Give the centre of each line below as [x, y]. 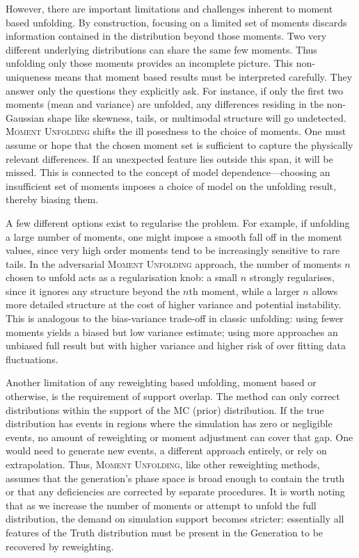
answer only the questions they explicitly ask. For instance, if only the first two [174, 90]
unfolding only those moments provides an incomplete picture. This [150, 63]
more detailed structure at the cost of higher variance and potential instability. [174, 304]
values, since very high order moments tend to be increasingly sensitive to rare [173, 250]
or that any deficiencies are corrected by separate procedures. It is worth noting [175, 492]
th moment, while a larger [244, 290]
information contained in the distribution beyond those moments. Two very [166, 36]
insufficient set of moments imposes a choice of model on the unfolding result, [171, 185]
